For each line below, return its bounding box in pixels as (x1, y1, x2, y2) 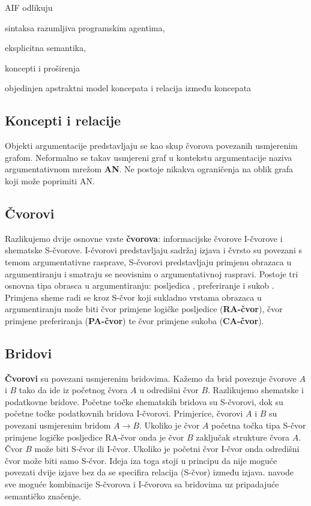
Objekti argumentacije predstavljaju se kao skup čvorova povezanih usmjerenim (5, 139, 298, 152)
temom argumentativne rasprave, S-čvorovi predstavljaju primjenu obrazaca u (5, 255, 292, 268)
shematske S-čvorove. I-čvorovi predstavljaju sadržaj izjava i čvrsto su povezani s (5, 244, 302, 256)
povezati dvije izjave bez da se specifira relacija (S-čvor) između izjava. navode (5, 466, 294, 478)
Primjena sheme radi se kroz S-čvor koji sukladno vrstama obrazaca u (5, 291, 262, 303)
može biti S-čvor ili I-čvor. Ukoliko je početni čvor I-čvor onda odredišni (34, 442, 300, 455)
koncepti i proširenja (5, 61, 80, 74)
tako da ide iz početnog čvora (19, 384, 128, 396)
